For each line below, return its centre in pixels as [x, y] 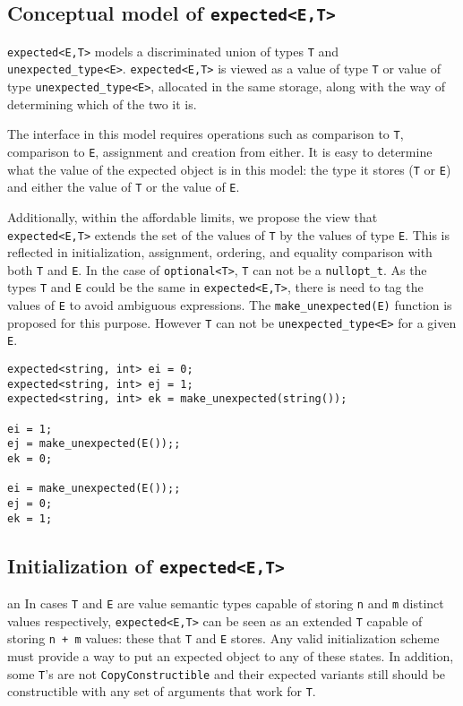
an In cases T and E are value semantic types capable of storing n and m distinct [226, 603]
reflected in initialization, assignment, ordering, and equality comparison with [220, 252]
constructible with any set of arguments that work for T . [162, 691]
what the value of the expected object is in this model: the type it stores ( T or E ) [229, 169]
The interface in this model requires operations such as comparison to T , [206, 134]
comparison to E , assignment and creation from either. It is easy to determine [220, 151]
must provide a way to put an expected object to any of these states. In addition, [231, 656]
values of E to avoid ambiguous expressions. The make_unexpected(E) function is [230, 305]
